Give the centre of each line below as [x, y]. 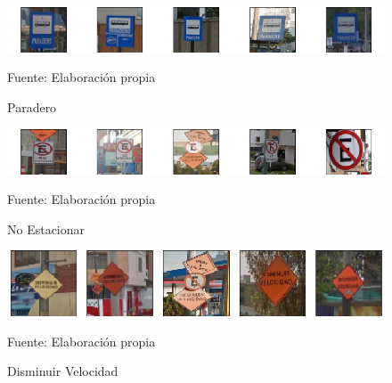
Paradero [32, 107]
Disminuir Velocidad [63, 371]
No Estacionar [46, 228]
